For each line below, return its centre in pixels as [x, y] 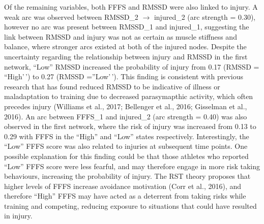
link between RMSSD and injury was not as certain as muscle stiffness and [121, 36]
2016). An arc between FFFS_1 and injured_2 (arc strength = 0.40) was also [126, 116]
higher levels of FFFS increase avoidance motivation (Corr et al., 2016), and [123, 186]
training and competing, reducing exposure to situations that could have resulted [130, 205]
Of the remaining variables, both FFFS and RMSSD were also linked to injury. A [131, 7]
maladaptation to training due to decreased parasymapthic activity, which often [129, 96]
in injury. [18, 216]
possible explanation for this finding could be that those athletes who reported [126, 156]
